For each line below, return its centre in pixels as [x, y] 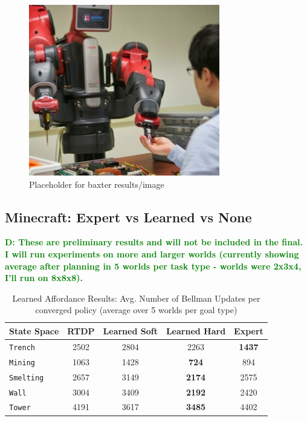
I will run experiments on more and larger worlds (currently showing [152, 254]
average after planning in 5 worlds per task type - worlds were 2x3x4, [153, 266]
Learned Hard [196, 330]
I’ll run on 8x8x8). [44, 278]
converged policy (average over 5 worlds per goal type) [136, 310]
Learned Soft [130, 330]
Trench [22, 347]
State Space [34, 330]
